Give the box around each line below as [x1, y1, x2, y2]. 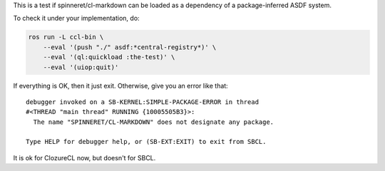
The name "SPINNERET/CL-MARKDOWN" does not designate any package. [33, 118, 274, 126]
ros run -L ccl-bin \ [28, 33, 104, 41]
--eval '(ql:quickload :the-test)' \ [43, 53, 175, 61]
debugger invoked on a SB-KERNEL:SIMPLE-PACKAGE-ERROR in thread [26, 98, 260, 106]
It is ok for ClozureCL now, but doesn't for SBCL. [13, 153, 156, 162]
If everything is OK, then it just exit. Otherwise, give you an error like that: [13, 81, 228, 90]
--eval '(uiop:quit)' [43, 63, 119, 71]
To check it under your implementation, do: [13, 14, 140, 23]
